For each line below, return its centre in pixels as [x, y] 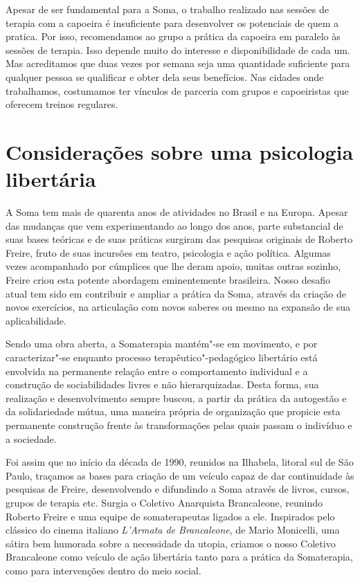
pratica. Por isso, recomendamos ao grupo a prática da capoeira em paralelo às [173, 36]
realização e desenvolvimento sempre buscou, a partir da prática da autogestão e [176, 398]
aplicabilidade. [36, 320]
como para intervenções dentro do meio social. [103, 570]
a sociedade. [31, 438]
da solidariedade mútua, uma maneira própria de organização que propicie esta [173, 411]
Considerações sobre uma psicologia [180, 151]
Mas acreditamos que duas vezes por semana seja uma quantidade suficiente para [178, 63]
